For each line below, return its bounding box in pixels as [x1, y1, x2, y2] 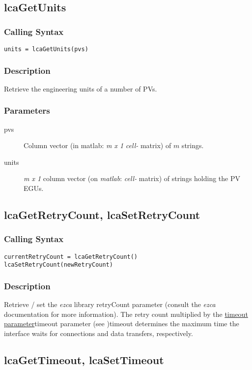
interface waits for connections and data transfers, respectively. [4, 328, 193, 338]
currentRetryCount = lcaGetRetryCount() [4, 253, 138, 260]
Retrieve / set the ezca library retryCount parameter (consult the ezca [4, 299, 216, 309]
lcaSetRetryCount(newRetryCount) [4, 261, 113, 269]
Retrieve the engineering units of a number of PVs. [4, 83, 157, 93]
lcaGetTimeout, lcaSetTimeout [4, 352, 164, 367]
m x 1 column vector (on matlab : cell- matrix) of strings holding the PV [24, 173, 241, 184]
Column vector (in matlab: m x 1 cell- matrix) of [24, 140, 171, 151]
